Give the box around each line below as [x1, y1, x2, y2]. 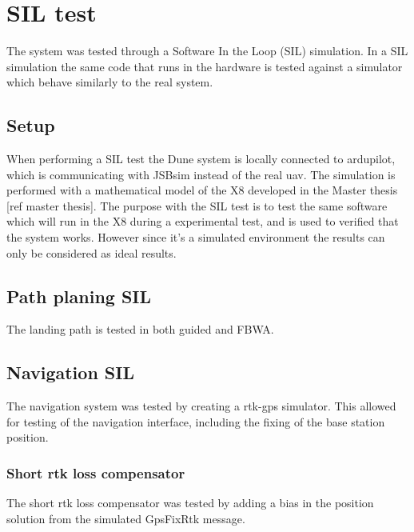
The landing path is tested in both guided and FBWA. [6, 321, 274, 338]
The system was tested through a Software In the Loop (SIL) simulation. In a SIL [6, 42, 408, 59]
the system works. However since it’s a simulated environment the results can [6, 229, 385, 246]
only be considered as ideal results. [6, 244, 177, 261]
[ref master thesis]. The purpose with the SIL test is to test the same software [6, 197, 388, 214]
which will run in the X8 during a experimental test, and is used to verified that [6, 213, 399, 230]
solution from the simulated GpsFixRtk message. [6, 510, 245, 526]
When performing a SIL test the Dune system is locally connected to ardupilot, [6, 150, 396, 167]
